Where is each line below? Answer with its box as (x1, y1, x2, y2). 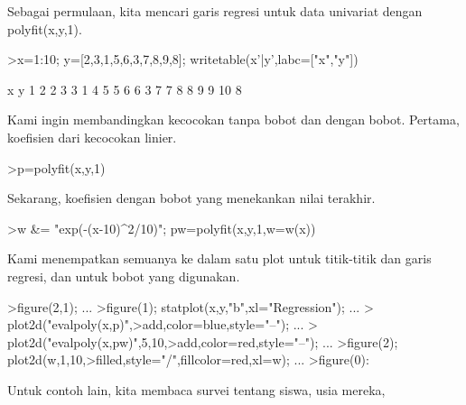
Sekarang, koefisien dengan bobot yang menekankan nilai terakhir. (7, 189, 376, 207)
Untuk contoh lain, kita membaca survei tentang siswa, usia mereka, (7, 380, 386, 399)
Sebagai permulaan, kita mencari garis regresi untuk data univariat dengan (7, 2, 423, 20)
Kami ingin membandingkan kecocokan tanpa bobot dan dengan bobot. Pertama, (7, 110, 460, 129)
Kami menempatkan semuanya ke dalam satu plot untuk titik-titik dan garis (7, 249, 432, 268)
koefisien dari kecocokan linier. (7, 127, 177, 146)
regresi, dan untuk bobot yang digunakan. (7, 266, 240, 285)
